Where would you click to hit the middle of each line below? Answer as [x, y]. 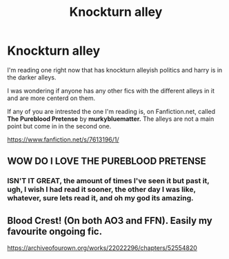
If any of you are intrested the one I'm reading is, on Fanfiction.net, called [111, 111]
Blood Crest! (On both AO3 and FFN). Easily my [110, 221]
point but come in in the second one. [59, 126]
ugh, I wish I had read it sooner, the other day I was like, [101, 189]
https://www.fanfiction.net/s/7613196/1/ [63, 140]
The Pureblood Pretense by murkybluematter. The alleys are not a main [111, 119]
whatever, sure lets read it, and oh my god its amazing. [100, 198]
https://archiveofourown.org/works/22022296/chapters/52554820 [102, 248]
